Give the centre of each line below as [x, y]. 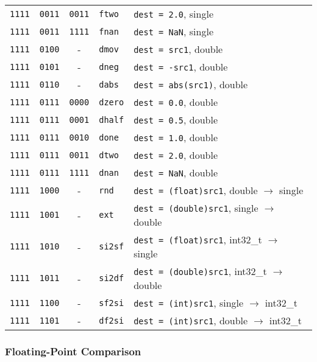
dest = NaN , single [173, 31]
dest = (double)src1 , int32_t [200, 271]
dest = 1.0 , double [176, 137]
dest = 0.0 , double [176, 102]
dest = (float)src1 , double [196, 190]
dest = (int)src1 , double [191, 320]
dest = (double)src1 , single [196, 208]
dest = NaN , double [176, 172]
